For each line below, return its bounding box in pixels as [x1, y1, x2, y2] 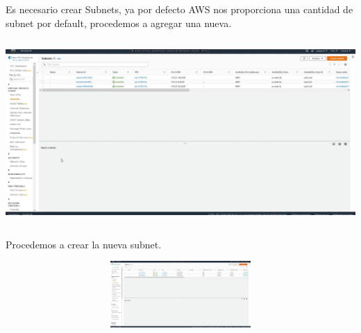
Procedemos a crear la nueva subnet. [6, 237, 162, 251]
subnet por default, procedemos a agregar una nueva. [6, 15, 232, 30]
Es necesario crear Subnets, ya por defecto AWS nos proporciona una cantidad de [6, 2, 353, 16]
